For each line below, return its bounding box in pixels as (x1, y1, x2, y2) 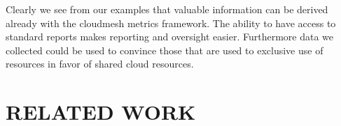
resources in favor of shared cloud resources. (6, 56, 194, 71)
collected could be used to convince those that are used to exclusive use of (6, 42, 323, 57)
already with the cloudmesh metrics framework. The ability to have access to (6, 15, 336, 30)
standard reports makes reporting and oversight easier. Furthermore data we (6, 29, 334, 44)
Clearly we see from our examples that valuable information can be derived (6, 2, 328, 16)
